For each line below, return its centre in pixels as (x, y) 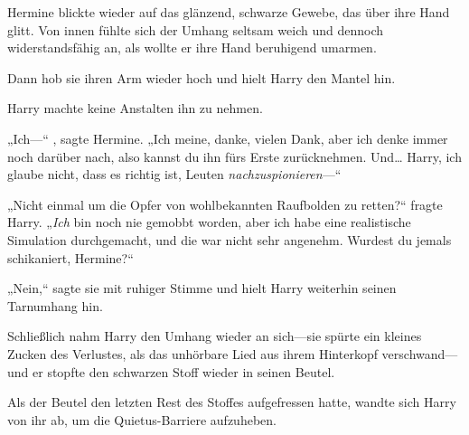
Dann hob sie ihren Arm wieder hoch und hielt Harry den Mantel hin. (202, 77)
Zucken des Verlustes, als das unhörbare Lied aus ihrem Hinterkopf (192, 353)
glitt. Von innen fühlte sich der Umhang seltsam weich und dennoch (196, 29)
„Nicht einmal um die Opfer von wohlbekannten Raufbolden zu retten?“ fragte (225, 204)
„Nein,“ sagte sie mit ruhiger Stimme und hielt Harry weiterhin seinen (202, 288)
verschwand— (420, 353)
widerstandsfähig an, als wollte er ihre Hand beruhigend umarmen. (192, 47)
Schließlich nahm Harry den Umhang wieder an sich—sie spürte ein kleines (215, 336)
